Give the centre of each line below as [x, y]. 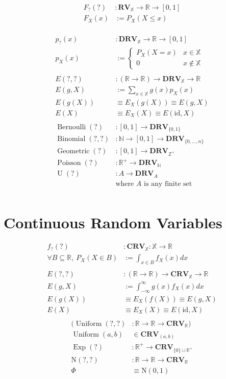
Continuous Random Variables [113, 222]
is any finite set [168, 184]
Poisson [69, 163]
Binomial [71, 139]
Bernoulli [72, 127]
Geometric [73, 151]
